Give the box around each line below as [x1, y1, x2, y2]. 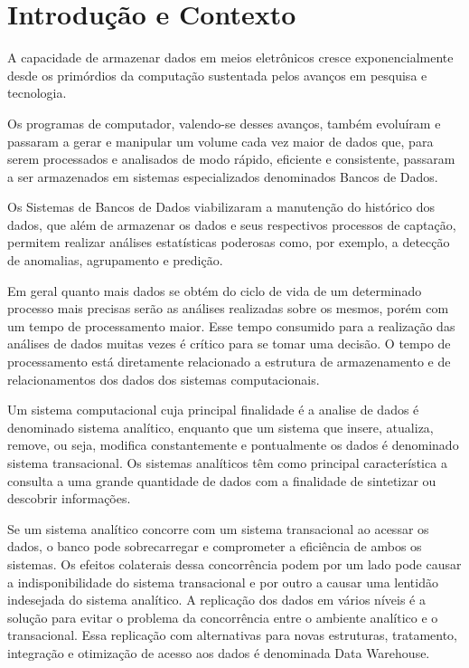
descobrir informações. [7, 489, 131, 508]
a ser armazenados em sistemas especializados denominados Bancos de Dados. [7, 167, 438, 186]
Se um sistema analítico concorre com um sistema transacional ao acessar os [7, 519, 429, 538]
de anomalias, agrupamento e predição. [7, 251, 223, 270]
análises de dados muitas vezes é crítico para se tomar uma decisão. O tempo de [7, 334, 451, 353]
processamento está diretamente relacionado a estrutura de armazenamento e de [7, 352, 451, 371]
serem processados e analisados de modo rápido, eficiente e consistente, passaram [7, 149, 455, 168]
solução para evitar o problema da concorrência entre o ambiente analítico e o [7, 607, 438, 626]
